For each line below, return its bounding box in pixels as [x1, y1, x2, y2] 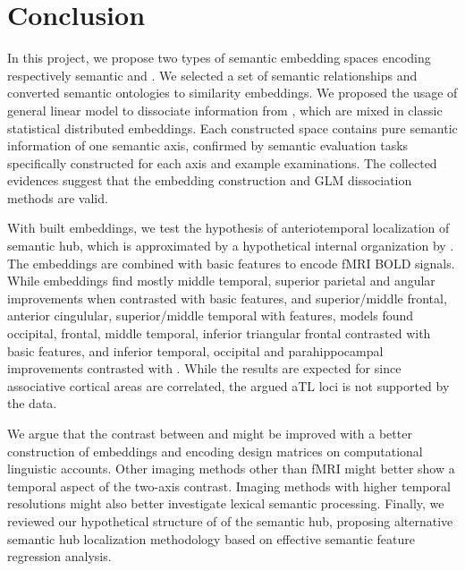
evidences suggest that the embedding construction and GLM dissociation [7, 171, 412, 190]
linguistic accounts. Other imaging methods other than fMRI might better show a [7, 459, 455, 478]
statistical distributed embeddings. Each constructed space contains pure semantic [7, 118, 458, 137]
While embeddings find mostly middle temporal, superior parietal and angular [7, 271, 435, 290]
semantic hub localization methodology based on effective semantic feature [7, 529, 416, 548]
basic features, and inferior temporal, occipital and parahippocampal [7, 341, 384, 360]
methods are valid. [7, 188, 108, 207]
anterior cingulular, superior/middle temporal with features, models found [7, 306, 414, 325]
